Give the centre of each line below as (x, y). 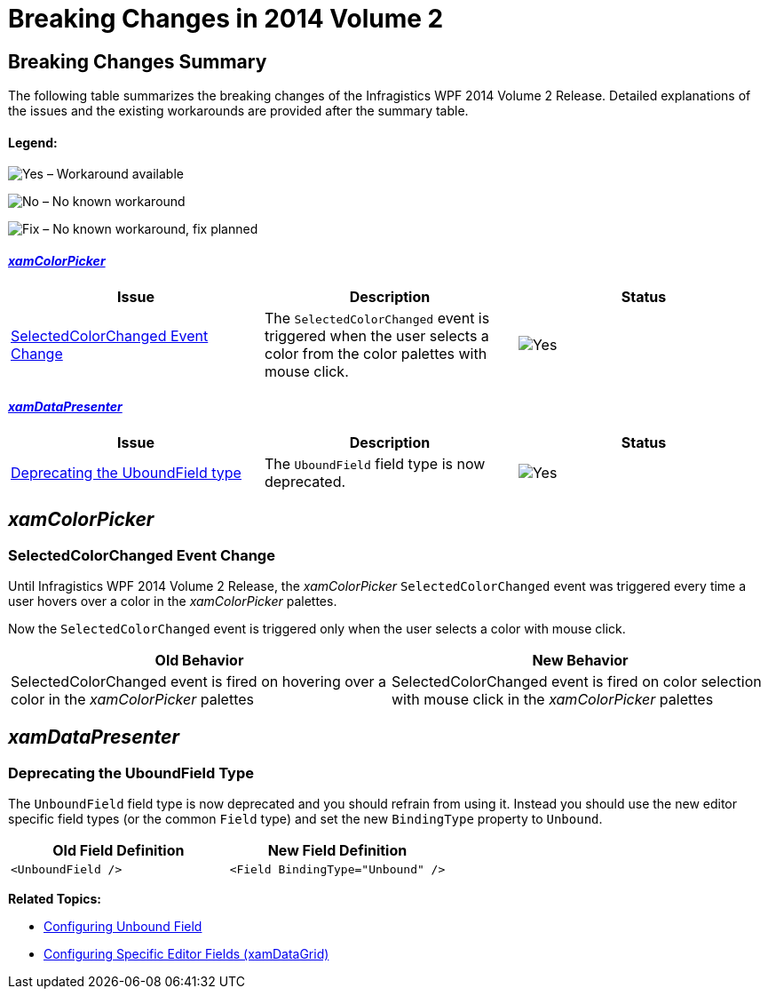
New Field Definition (337, 851)
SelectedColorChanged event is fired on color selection (577, 682)
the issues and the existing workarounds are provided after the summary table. (238, 111)
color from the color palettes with (376, 353)
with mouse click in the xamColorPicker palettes (553, 700)
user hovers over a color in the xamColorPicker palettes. (173, 602)
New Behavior (580, 661)
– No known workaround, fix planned (150, 229)
